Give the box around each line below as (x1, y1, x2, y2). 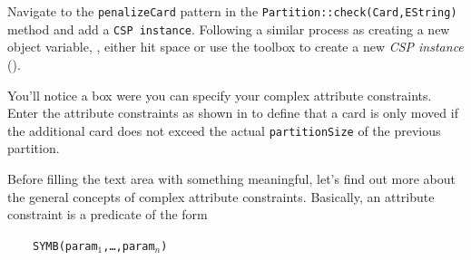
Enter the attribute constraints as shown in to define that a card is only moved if (7, 103, 458, 122)
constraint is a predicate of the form (7, 205, 208, 224)
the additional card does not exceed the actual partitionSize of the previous (7, 120, 441, 140)
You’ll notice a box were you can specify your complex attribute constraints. (7, 85, 432, 104)
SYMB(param (33, 239, 98, 253)
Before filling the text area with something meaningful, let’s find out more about (7, 169, 456, 188)
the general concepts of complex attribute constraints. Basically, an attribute (7, 187, 435, 206)
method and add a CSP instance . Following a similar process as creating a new (7, 19, 450, 38)
